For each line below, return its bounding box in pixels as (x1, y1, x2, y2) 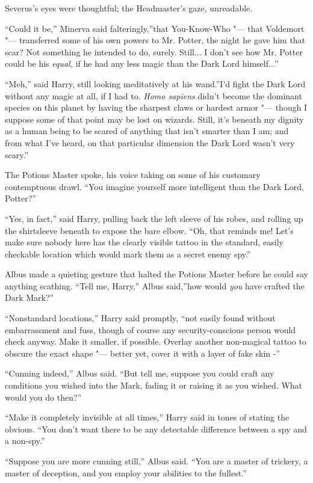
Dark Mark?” (5, 291, 54, 304)
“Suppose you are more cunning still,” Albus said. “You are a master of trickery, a (5, 455, 308, 467)
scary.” (5, 148, 29, 161)
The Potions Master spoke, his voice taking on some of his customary (5, 168, 261, 181)
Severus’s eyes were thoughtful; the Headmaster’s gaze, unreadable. (5, 2, 253, 14)
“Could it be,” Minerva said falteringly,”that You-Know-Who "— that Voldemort (5, 22, 305, 34)
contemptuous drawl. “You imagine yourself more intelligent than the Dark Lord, (5, 180, 304, 192)
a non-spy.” (5, 434, 45, 447)
